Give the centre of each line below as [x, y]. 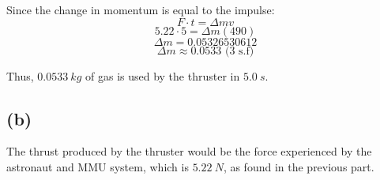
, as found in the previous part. [299, 166]
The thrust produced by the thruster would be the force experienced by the [189, 151]
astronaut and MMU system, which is [98, 166]
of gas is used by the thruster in [163, 75]
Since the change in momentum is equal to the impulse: [141, 9]
